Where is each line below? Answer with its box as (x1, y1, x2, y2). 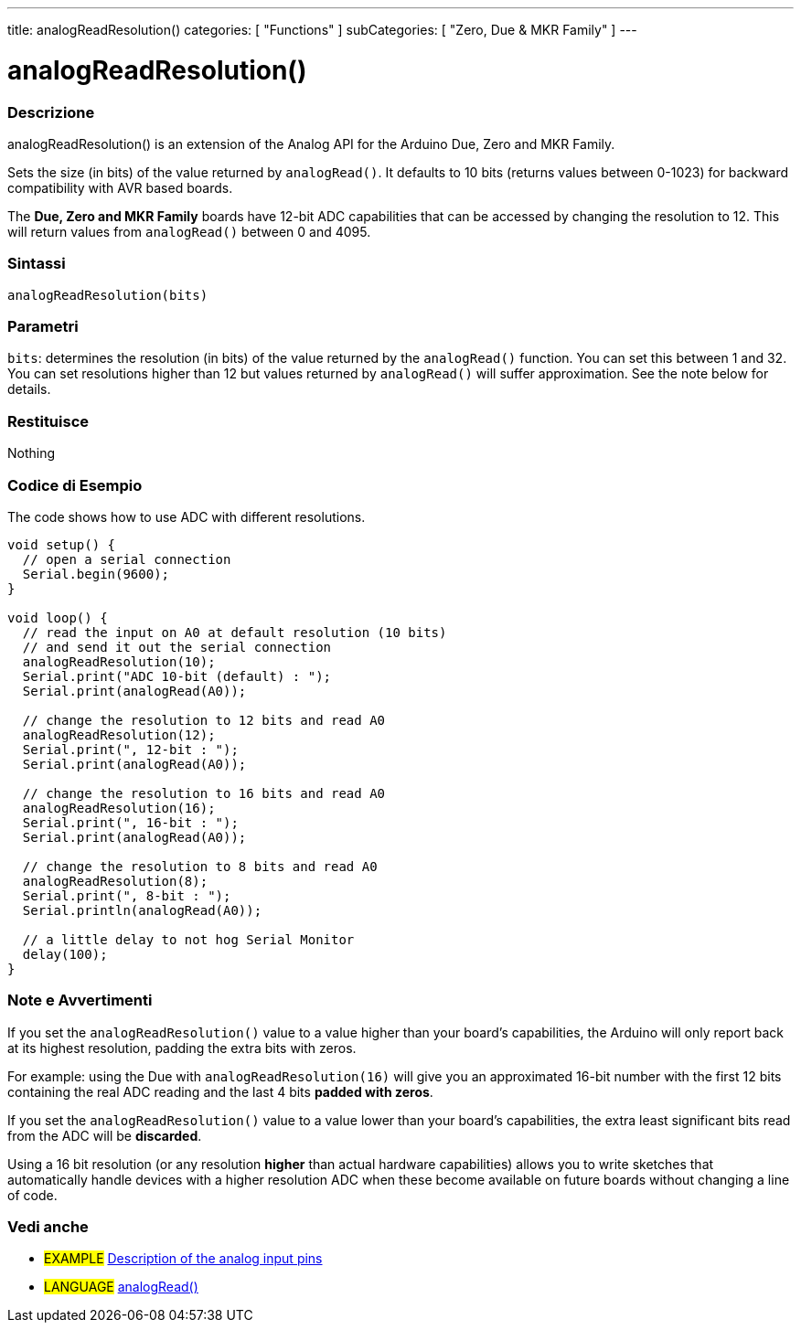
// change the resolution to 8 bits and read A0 (22, 858, 378, 874)
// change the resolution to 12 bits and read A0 (22, 712, 386, 728)
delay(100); (22, 946, 108, 962)
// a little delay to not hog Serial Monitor (22, 931, 355, 947)
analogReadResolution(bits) (7, 287, 208, 303)
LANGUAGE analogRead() (44, 1279, 198, 1295)
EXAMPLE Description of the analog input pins (44, 1250, 323, 1267)
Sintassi (7, 254, 66, 273)
